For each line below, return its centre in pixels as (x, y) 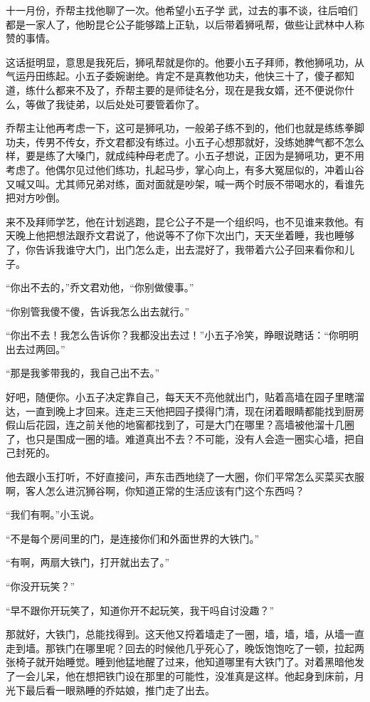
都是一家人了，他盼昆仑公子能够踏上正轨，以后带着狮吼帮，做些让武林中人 (180, 24)
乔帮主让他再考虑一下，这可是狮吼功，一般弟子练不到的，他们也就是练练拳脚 (185, 128)
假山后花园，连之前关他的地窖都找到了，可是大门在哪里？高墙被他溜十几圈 (180, 425)
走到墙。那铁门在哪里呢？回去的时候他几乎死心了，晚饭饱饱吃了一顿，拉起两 (185, 648)
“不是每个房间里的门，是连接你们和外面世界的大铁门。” (133, 538)
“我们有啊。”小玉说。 (53, 514)
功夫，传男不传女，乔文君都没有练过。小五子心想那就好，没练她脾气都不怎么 (185, 141)
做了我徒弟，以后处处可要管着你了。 (120, 104)
